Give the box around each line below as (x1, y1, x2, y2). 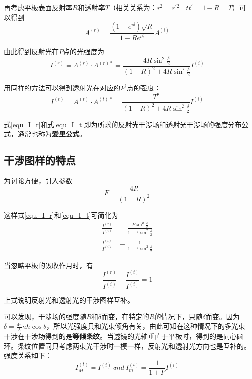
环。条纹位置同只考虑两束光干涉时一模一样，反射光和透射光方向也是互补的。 (4, 340, 251, 351)
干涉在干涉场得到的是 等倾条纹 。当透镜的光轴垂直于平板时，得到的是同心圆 (4, 331, 244, 341)
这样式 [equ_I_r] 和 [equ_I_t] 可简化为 (4, 209, 118, 220)
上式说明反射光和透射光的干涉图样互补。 (4, 295, 134, 305)
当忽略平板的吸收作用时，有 (4, 260, 93, 270)
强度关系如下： (4, 350, 52, 360)
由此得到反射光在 (4, 46, 59, 57)
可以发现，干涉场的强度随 (4, 311, 86, 321)
